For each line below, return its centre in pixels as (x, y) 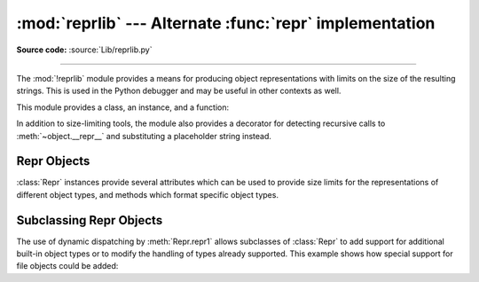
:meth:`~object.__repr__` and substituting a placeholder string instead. (144, 136)
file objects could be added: (67, 266)
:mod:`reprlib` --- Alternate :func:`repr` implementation (226, 23)
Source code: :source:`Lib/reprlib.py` (84, 50)
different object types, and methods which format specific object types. (148, 194)
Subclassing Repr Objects (90, 220)
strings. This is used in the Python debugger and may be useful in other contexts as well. (179, 91)
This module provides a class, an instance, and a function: (123, 107)
